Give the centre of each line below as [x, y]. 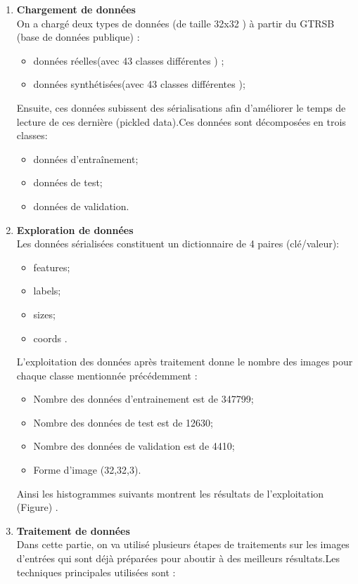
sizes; [44, 314]
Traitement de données [73, 530]
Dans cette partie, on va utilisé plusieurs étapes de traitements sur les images [183, 544]
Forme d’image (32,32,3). [87, 470]
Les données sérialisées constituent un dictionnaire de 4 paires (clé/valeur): [178, 244]
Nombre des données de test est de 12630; [123, 422]
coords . [50, 338]
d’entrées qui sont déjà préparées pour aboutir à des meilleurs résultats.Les [178, 558]
